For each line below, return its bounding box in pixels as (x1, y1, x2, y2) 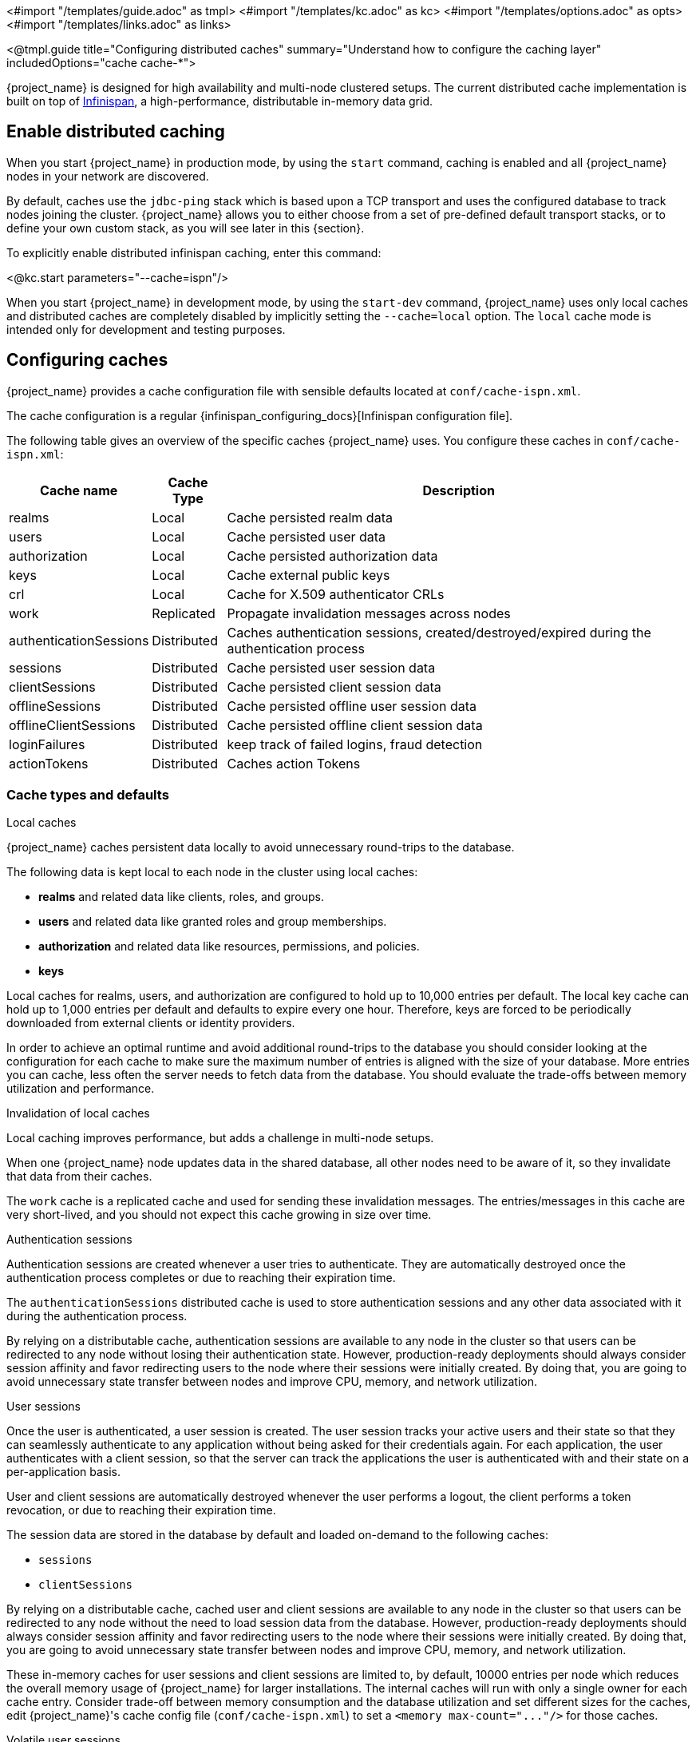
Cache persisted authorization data (227, 547, 438, 564)
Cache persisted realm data (227, 509, 393, 526)
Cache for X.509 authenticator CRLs (227, 585, 445, 602)
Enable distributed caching (6, 121, 225, 142)
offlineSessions (9, 697, 101, 714)
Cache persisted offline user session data (227, 697, 477, 714)
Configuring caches (6, 350, 168, 371)
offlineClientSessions (9, 716, 136, 733)
